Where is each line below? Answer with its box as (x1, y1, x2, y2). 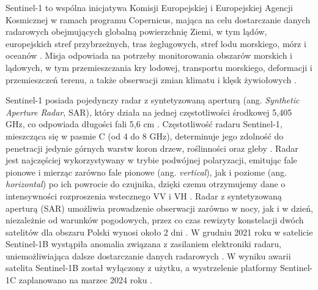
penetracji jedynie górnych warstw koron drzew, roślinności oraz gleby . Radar (6, 141, 298, 154)
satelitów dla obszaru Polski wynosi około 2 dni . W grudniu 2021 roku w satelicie (6, 225, 313, 238)
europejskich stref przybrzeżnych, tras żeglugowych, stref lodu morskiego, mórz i (6, 37, 306, 50)
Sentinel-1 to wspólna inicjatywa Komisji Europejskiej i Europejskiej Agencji (6, 1, 293, 13)
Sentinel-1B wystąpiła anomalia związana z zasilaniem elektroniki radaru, (6, 237, 281, 250)
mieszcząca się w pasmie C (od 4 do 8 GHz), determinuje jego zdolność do (6, 129, 284, 142)
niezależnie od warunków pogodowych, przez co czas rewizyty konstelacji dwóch (6, 214, 304, 226)
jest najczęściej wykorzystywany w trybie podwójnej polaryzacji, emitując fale (6, 154, 297, 166)
